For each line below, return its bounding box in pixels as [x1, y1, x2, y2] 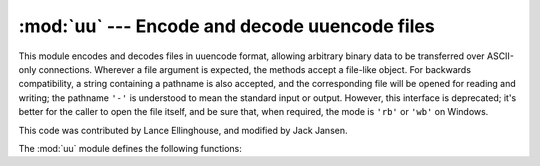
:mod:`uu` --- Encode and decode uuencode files [18, 15, 435, 37]
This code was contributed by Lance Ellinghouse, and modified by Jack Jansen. [18, 124, 348, 136]
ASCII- [486, 50, 515, 62]
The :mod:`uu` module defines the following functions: [18, 142, 242, 154]
